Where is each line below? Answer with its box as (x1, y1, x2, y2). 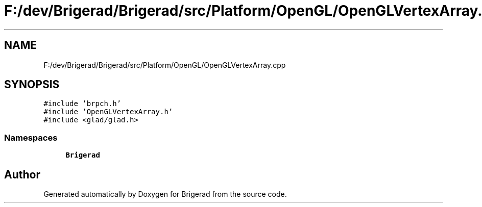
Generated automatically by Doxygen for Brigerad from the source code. (43, 190, 287, 199)
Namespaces (4, 132, 58, 143)
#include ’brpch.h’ (43, 99, 122, 108)
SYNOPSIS (4, 78, 60, 91)
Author (4, 168, 40, 181)
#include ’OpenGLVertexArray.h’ (43, 108, 173, 116)
